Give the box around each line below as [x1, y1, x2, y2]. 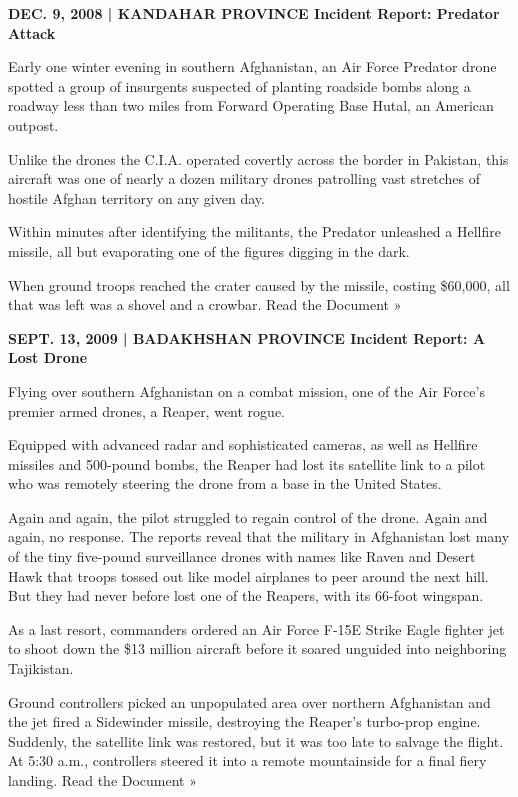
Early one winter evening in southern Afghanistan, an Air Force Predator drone [8, 56, 497, 77]
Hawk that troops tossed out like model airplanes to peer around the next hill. [8, 565, 489, 586]
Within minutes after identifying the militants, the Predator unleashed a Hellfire [8, 221, 501, 242]
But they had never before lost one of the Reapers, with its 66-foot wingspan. [8, 585, 484, 606]
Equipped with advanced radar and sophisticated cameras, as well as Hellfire [8, 434, 478, 455]
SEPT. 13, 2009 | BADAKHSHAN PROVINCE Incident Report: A [8, 327, 486, 348]
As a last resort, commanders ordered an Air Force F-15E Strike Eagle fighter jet [8, 618, 505, 639]
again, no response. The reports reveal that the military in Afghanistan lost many [8, 526, 510, 547]
